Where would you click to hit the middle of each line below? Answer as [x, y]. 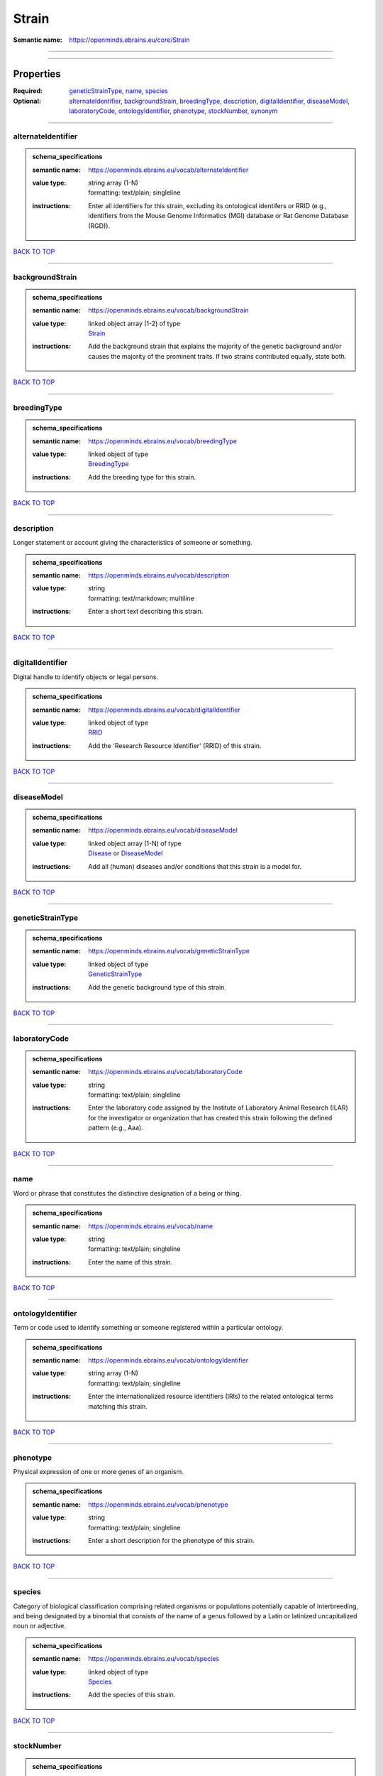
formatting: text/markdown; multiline [141, 598]
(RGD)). [99, 226]
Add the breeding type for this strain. [142, 477]
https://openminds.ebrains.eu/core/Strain [129, 40]
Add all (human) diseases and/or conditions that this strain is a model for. [195, 866]
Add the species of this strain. [132, 1695]
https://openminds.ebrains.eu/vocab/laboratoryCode [165, 1072]
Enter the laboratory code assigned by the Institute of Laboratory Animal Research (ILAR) [218, 1108]
